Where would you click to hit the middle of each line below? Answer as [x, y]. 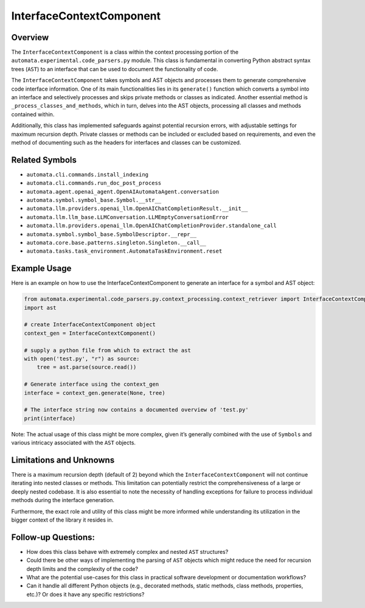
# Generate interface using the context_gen [92, 384]
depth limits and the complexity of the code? [82, 568]
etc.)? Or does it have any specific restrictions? [85, 594]
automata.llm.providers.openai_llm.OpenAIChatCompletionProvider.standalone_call [151, 226]
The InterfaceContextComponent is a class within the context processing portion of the [125, 52]
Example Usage [41, 269]
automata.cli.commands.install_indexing [88, 174]
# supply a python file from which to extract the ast [107, 350]
